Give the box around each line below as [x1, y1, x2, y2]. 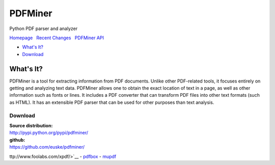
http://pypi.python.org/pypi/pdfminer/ [9, 130, 89, 136]
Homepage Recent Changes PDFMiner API [9, 35, 104, 41]
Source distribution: [9, 122, 53, 128]
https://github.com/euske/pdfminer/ [9, 144, 85, 150]
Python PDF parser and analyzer [9, 25, 78, 32]
